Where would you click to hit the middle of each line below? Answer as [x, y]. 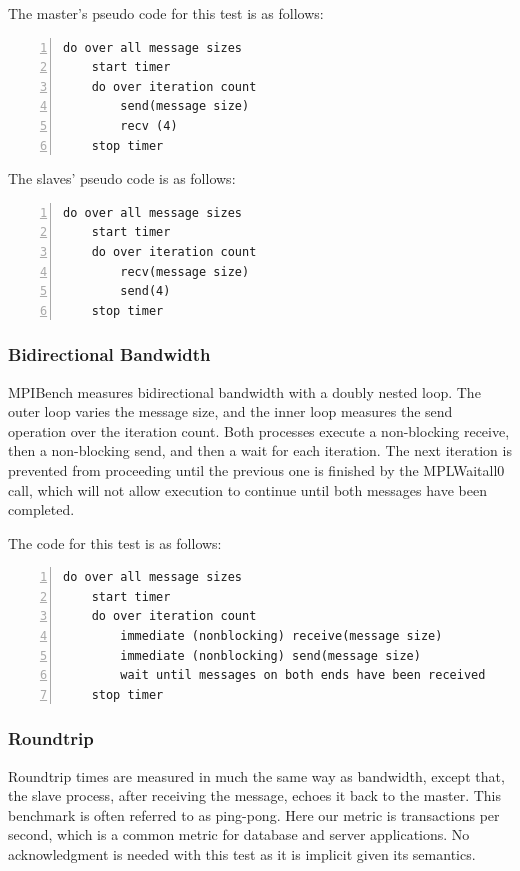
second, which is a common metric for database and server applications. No [239, 834]
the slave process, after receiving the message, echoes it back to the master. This [254, 795]
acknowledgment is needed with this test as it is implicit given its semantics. [242, 854]
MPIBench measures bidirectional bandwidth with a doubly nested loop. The [244, 391]
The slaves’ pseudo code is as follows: [122, 178]
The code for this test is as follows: [115, 542]
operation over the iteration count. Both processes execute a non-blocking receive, [259, 430]
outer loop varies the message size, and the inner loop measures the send [230, 411]
